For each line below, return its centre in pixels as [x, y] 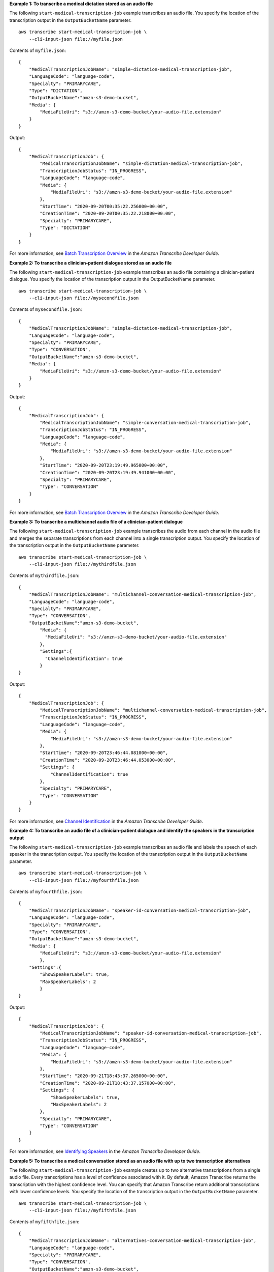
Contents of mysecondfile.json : [46, 309]
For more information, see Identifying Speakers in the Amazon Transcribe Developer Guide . [105, 1151]
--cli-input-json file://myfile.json [76, 39]
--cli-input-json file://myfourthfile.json [84, 880]
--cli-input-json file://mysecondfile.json [84, 298]
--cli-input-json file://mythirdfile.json [82, 564]
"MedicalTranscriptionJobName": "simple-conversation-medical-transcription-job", [145, 423]
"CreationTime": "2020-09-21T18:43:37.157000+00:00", [108, 1083]
